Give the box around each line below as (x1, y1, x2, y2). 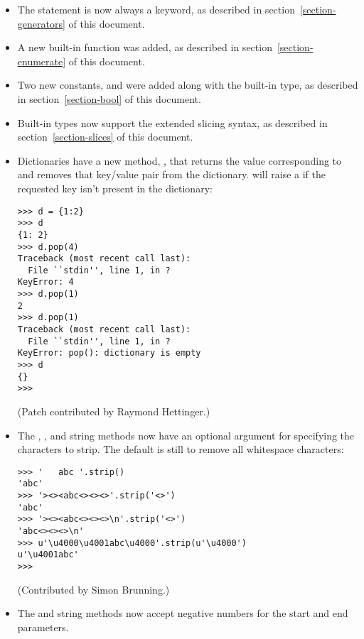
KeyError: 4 (17, 277, 74, 288)
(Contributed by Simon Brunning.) (17, 581, 170, 596)
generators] (17, 16, 65, 31)
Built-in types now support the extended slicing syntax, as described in (17, 115, 328, 130)
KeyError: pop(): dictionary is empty (17, 348, 201, 359)
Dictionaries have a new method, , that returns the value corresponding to (17, 153, 342, 168)
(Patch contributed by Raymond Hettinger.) (17, 404, 210, 419)
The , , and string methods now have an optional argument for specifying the (17, 427, 355, 442)
